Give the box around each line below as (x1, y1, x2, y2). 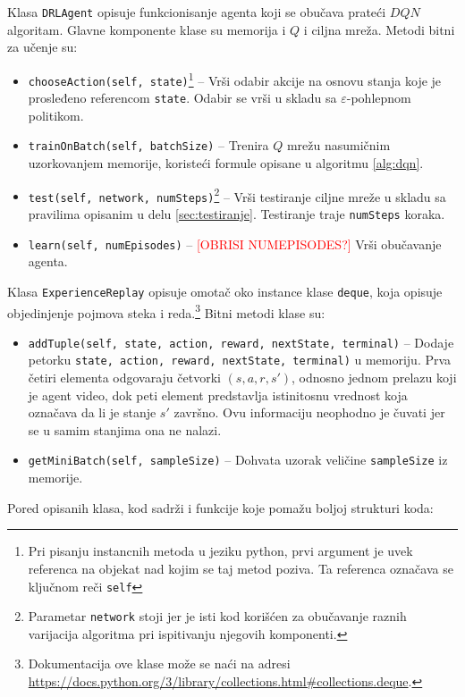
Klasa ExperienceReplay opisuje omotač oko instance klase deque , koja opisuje (7, 281, 443, 300)
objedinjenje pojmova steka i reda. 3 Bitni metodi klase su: (7, 300, 325, 322)
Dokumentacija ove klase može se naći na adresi (28, 654, 291, 673)
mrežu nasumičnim (286, 136, 391, 155)
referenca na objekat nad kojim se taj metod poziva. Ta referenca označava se (28, 558, 453, 577)
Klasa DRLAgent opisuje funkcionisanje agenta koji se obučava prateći (7, 3, 386, 21)
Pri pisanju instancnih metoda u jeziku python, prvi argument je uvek (28, 542, 413, 560)
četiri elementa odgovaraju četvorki (28, 368, 221, 387)
